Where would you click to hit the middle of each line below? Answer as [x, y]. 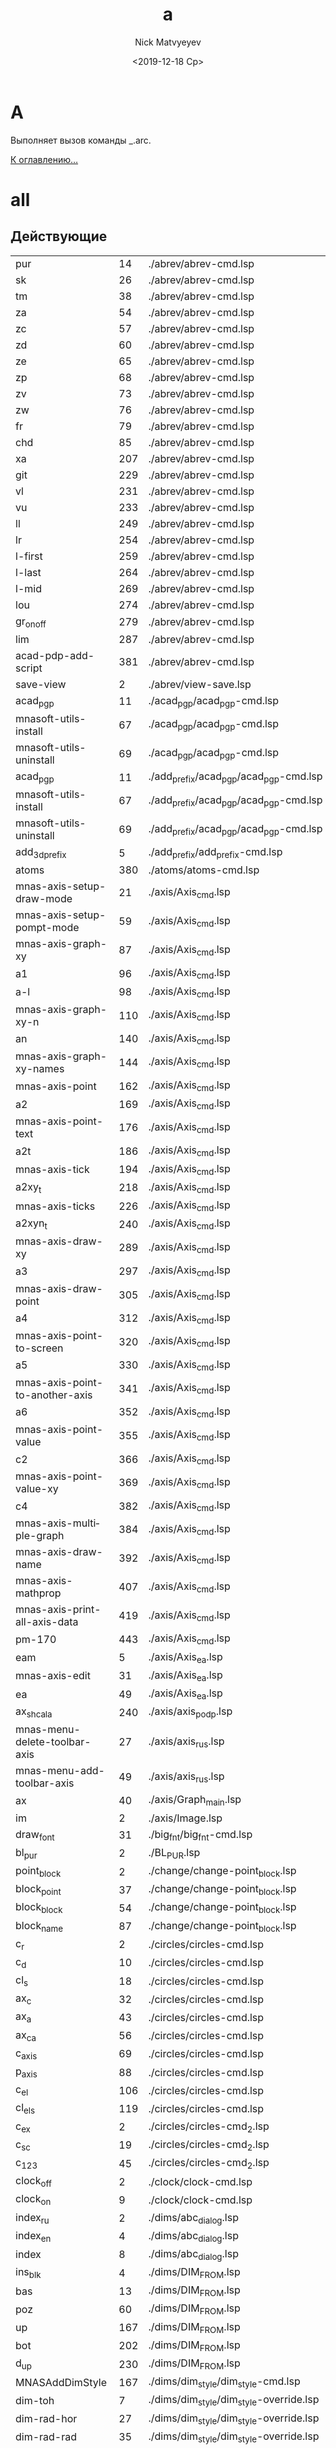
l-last [28, 572]
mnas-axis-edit [53, 1676]
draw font [35, 1835]
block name [39, 1926]
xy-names [40, 1068]
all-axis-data [47, 1622]
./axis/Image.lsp [185, 1818]
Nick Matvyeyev [168, 42]
